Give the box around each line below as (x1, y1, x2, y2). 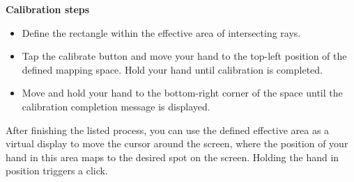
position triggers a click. (6, 163, 108, 178)
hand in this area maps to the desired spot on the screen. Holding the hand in (6, 149, 339, 164)
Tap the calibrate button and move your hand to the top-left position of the (22, 49, 347, 63)
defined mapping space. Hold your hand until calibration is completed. (22, 62, 323, 76)
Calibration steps (6, 2, 90, 16)
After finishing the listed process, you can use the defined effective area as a (6, 122, 330, 137)
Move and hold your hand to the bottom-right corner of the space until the (22, 85, 343, 100)
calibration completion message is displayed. (22, 99, 210, 113)
